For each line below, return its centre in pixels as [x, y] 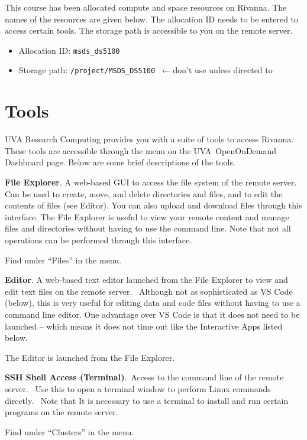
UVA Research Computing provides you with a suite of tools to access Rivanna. [149, 139]
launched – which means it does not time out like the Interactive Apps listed [144, 326]
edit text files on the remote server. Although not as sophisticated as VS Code [149, 291]
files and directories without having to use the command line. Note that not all [148, 228]
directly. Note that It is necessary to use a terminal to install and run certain [147, 400]
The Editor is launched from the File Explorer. [90, 357]
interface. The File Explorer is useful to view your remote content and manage [147, 216]
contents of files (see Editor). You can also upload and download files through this [153, 205]
